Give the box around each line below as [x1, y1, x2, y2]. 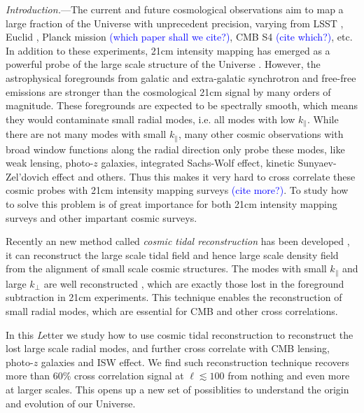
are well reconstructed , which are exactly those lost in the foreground [43, 276, 344, 290]
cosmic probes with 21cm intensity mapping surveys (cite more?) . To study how [6, 183, 349, 197]
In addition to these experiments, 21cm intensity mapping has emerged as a [6, 43, 330, 57]
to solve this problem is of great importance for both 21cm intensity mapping [6, 197, 337, 211]
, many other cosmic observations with [178, 127, 344, 141]
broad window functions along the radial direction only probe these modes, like [6, 141, 345, 156]
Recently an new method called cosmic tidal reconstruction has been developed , [6, 234, 350, 248]
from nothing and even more [227, 368, 350, 383]
